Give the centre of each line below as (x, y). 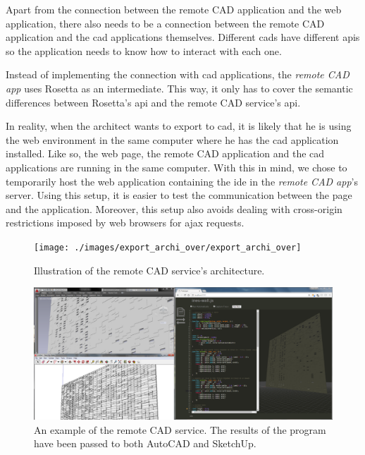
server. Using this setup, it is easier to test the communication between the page (179, 195)
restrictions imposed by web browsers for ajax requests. (125, 223)
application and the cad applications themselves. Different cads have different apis (183, 37)
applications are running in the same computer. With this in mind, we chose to (177, 167)
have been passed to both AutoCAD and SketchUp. (145, 443)
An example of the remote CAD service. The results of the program (180, 429)
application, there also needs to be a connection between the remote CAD (165, 23)
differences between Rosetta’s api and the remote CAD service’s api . (153, 102)
